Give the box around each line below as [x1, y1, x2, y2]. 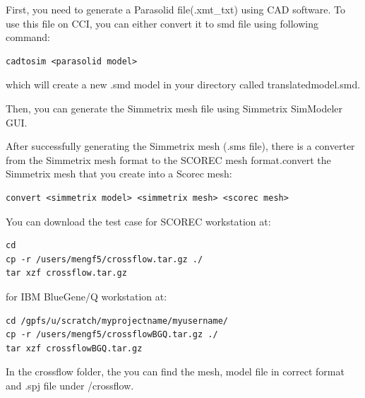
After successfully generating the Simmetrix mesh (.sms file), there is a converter [6, 139, 355, 153]
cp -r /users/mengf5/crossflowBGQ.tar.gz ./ [6, 329, 218, 340]
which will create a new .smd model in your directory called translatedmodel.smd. [6, 77, 361, 92]
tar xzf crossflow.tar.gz [6, 268, 127, 279]
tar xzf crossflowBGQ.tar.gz [6, 343, 143, 353]
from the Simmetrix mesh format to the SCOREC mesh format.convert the [6, 152, 331, 167]
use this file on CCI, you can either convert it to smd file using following [6, 16, 318, 30]
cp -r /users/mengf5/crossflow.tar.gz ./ [6, 254, 203, 264]
